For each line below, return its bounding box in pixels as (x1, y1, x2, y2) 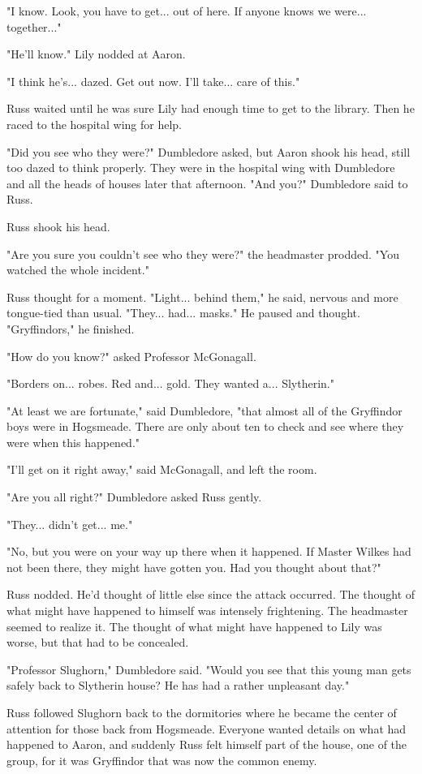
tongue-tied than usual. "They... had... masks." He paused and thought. (6, 304, 360, 321)
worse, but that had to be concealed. (6, 634, 189, 651)
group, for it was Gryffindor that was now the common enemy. (6, 751, 317, 768)
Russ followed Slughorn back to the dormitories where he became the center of (6, 704, 397, 720)
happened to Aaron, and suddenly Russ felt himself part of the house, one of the (6, 736, 407, 753)
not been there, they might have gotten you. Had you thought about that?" (6, 558, 381, 575)
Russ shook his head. (6, 217, 110, 234)
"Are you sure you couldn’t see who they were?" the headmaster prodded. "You (6, 245, 399, 262)
